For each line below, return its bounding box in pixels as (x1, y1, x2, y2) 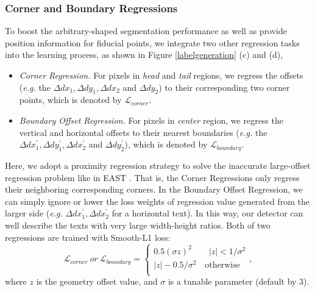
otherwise (205, 261, 240, 270)
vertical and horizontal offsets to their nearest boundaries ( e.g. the (19, 126, 267, 138)
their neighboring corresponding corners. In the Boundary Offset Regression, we (5, 183, 303, 196)
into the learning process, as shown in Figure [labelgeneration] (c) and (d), (5, 48, 283, 61)
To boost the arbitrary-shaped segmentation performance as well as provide (5, 24, 288, 37)
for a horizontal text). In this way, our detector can (111, 207, 303, 219)
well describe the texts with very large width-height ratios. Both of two (5, 218, 271, 231)
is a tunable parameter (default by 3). (168, 275, 310, 288)
